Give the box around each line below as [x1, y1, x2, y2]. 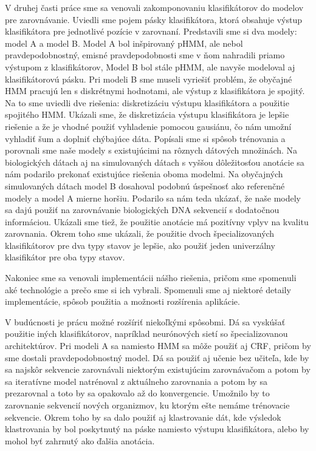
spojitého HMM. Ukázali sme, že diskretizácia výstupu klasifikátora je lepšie [5, 108, 289, 121]
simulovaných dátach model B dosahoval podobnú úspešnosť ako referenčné [5, 179, 285, 192]
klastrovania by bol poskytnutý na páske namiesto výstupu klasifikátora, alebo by [5, 422, 309, 435]
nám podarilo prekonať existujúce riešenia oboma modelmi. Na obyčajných [5, 168, 283, 180]
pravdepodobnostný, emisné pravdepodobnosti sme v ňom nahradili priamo [5, 49, 285, 61]
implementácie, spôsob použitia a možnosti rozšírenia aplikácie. [5, 295, 240, 308]
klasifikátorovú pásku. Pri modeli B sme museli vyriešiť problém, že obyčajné [5, 72, 292, 85]
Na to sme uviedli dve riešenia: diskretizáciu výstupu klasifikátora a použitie [5, 96, 289, 109]
